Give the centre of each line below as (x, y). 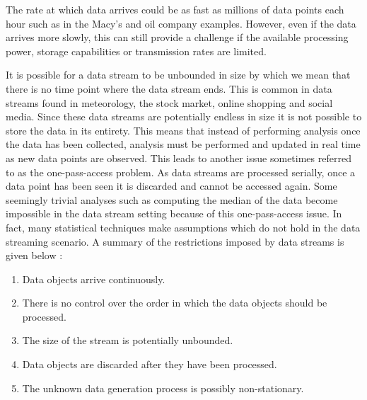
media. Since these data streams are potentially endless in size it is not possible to (184, 116)
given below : (34, 255)
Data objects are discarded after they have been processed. (150, 364)
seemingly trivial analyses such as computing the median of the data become (172, 199)
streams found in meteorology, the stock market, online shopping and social (169, 102)
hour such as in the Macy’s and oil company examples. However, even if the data (181, 23)
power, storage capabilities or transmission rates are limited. (136, 51)
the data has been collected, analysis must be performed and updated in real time (183, 144)
